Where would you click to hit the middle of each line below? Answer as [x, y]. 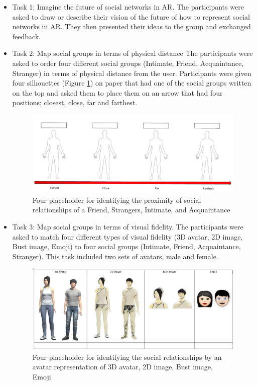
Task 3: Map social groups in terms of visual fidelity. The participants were [128, 227]
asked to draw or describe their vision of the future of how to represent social [131, 16]
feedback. [27, 36]
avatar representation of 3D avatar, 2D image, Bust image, [122, 367]
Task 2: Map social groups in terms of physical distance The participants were [133, 53]
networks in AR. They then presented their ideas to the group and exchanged [132, 26]
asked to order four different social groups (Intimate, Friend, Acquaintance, [128, 63]
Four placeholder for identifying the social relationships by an [127, 357]
